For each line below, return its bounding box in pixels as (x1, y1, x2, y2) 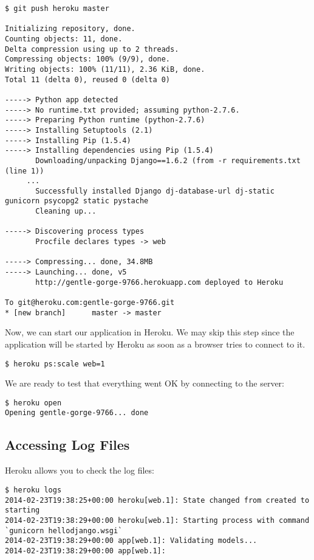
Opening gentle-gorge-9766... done (5, 408, 149, 418)
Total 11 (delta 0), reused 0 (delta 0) (5, 75, 171, 84)
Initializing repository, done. (5, 24, 135, 33)
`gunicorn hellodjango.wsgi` (5, 526, 123, 535)
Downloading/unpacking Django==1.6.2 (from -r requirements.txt (35, 156, 301, 165)
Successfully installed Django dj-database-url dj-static (35, 186, 275, 195)
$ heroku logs (5, 485, 62, 494)
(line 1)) (5, 166, 44, 175)
